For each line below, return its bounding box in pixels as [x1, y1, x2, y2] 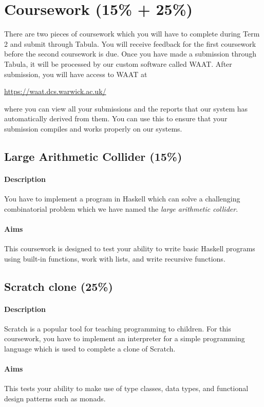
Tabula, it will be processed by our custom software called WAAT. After [4, 58, 232, 69]
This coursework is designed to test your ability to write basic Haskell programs [4, 243, 255, 254]
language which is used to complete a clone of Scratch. [4, 343, 176, 354]
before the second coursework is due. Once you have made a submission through [4, 48, 256, 59]
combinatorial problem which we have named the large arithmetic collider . [4, 203, 238, 214]
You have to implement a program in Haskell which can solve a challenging [4, 193, 240, 204]
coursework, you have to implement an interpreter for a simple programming [4, 333, 245, 344]
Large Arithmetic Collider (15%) [4, 148, 182, 164]
